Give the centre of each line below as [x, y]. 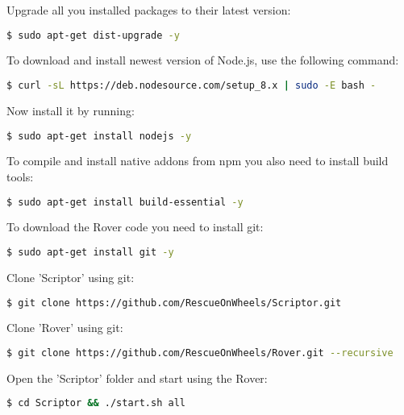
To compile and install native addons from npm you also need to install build [198, 161]
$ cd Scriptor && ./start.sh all [96, 403]
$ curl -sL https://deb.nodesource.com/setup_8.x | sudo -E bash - [192, 86]
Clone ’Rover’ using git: [65, 328]
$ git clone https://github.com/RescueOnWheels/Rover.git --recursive [200, 353]
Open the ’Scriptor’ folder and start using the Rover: [137, 378]
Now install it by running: [71, 110]
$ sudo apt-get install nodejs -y [99, 136]
